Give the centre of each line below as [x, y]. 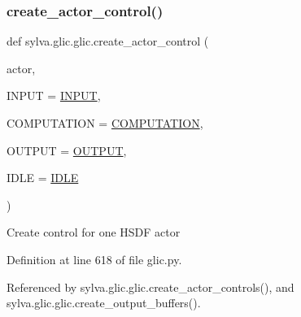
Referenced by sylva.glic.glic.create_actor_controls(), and [150, 287]
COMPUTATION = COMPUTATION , [105, 123]
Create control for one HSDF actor [94, 232]
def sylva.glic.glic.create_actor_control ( [108, 41]
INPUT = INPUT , [54, 96]
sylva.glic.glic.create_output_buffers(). [104, 303]
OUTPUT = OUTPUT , [67, 150]
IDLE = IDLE [43, 178]
